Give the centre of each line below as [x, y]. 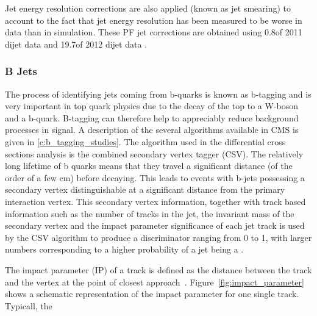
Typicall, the [29, 305]
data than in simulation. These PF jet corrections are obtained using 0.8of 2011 [154, 32]
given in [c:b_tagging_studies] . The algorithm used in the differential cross [145, 141]
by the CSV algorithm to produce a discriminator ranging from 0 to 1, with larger [158, 237]
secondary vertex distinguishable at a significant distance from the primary [145, 189]
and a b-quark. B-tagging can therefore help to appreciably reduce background [152, 117]
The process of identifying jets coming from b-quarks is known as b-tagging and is [158, 94]
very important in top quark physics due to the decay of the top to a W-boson [152, 106]
